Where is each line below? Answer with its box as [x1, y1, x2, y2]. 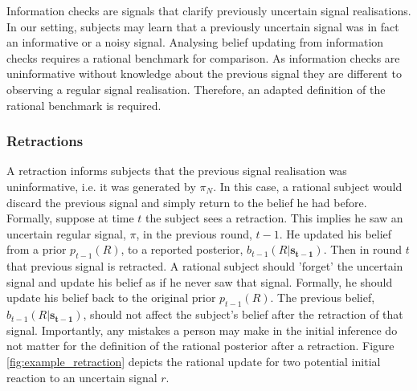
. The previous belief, [270, 289, 375, 306]
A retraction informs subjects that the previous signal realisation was [6, 162, 347, 179]
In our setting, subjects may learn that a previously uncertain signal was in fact [6, 18, 399, 35]
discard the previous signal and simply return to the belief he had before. [6, 193, 367, 210]
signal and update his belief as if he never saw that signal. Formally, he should [6, 273, 393, 290]
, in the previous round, [136, 225, 252, 242]
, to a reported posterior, [121, 241, 243, 258]
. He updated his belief [279, 225, 392, 242]
